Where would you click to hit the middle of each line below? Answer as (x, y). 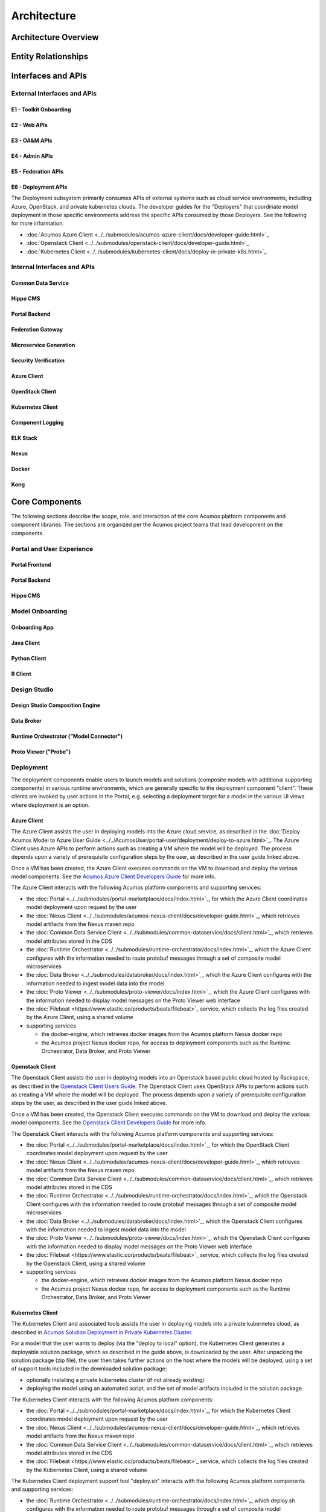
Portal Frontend (31, 565)
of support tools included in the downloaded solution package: (89, 1369)
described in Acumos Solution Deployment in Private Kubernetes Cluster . (102, 1332)
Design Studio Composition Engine (56, 705)
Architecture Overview (55, 37)
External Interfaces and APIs (54, 93)
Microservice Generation (43, 345)
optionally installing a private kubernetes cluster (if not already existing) (115, 1380)
